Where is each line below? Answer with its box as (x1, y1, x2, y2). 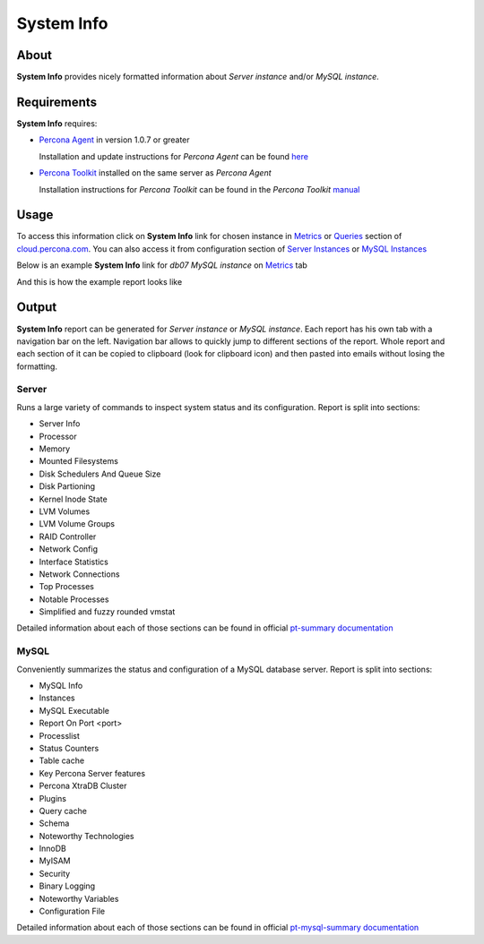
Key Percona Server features (39, 768, 146, 778)
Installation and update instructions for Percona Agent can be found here (39, 150, 309, 161)
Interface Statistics (39, 556, 109, 567)
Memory (39, 443, 71, 454)
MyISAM (39, 855, 71, 866)
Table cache (39, 755, 85, 766)
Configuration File (39, 905, 106, 917)
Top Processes (39, 581, 94, 592)
